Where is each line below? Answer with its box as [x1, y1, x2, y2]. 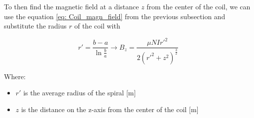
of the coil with [74, 21, 120, 31]
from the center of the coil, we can [146, 1, 251, 11]
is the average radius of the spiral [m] [23, 88, 136, 98]
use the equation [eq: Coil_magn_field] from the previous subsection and [4, 11, 225, 21]
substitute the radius [4, 21, 67, 31]
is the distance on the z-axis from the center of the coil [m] [21, 104, 199, 114]
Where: [4, 71, 26, 81]
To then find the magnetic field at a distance [4, 1, 139, 11]
